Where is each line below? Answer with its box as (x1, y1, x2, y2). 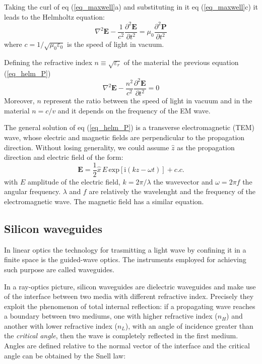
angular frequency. (4, 186, 61, 197)
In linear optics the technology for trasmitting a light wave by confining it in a (4, 244, 246, 255)
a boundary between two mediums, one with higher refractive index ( (4, 311, 218, 321)
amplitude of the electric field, (27, 176, 120, 187)
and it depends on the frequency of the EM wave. (57, 105, 211, 115)
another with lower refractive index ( (4, 320, 117, 331)
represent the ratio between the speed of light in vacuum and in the (43, 95, 252, 106)
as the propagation (177, 142, 235, 152)
